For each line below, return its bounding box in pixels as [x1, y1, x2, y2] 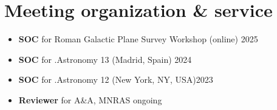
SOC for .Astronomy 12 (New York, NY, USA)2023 [18, 73, 213, 86]
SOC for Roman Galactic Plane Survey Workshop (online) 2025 [18, 33, 258, 45]
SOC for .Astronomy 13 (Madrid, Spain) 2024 [18, 53, 192, 65]
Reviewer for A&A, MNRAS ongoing [18, 93, 162, 106]
